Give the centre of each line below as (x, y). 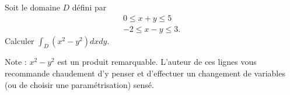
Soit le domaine (32, 7)
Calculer (20, 40)
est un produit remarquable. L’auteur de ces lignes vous (157, 62)
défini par (89, 7)
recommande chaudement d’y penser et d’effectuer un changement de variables (145, 73)
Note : (16, 62)
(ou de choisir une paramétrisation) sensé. (79, 84)
